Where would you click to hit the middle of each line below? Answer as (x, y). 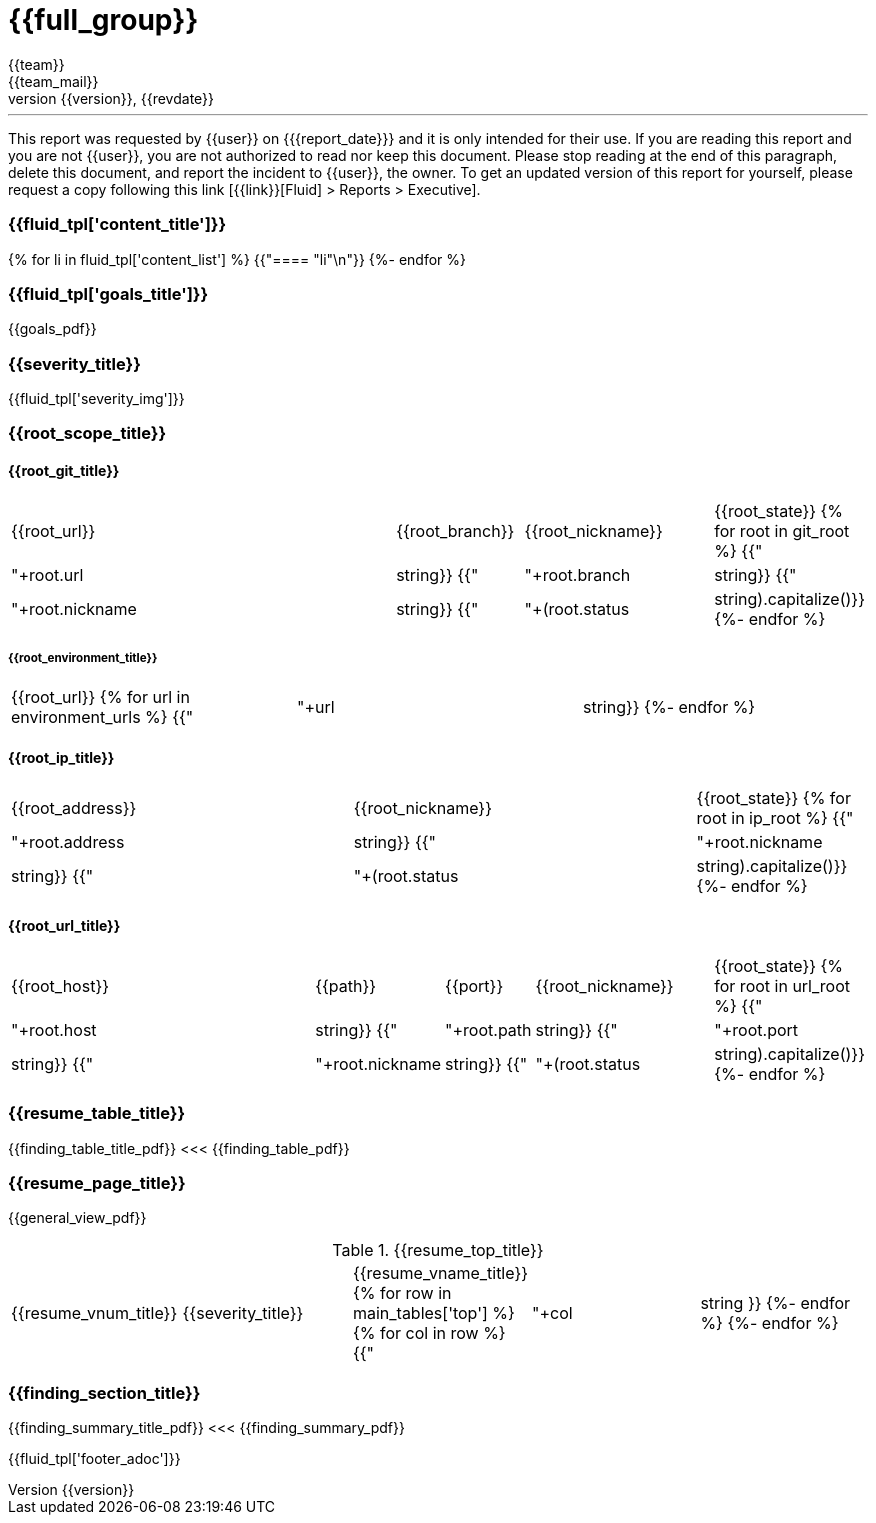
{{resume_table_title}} (97, 1113)
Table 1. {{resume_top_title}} (438, 1250)
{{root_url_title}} (64, 926)
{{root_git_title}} (64, 470)
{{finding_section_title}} (104, 1392)
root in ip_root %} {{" (775, 817)
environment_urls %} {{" (102, 717)
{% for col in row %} (429, 1333)
